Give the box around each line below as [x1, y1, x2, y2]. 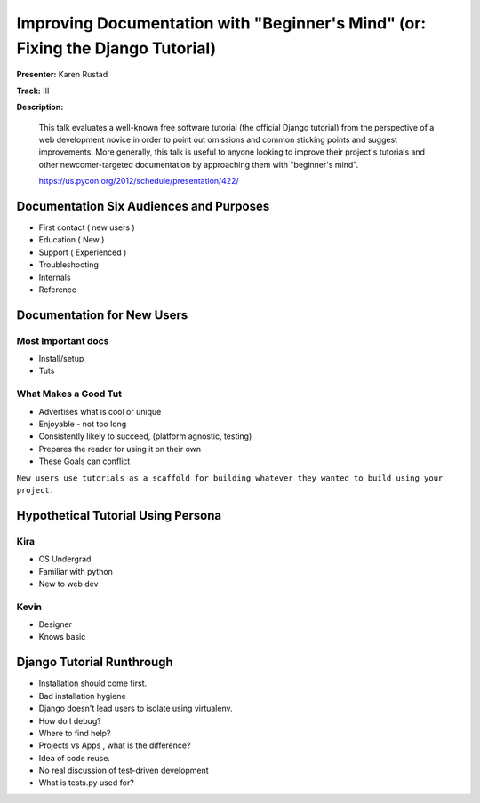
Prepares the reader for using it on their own [38, 443, 202, 454]
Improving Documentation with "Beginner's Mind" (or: [16, 13, 427, 33]
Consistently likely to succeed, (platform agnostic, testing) [38, 431, 252, 441]
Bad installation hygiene [38, 690, 126, 701]
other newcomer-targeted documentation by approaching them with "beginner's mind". [38, 159, 359, 170]
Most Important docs [16, 334, 109, 346]
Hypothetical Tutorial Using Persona [16, 507, 222, 523]
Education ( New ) [38, 235, 105, 245]
